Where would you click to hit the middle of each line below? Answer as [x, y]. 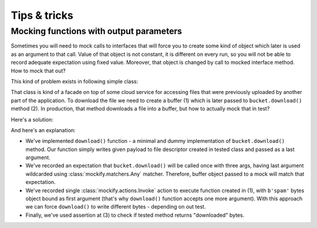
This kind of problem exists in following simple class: [75, 81]
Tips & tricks [42, 15]
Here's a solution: [32, 119]
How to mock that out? [38, 71]
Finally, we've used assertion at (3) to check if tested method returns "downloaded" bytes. [135, 215]
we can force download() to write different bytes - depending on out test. [116, 207]
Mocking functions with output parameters [96, 31]
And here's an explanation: [43, 130]
